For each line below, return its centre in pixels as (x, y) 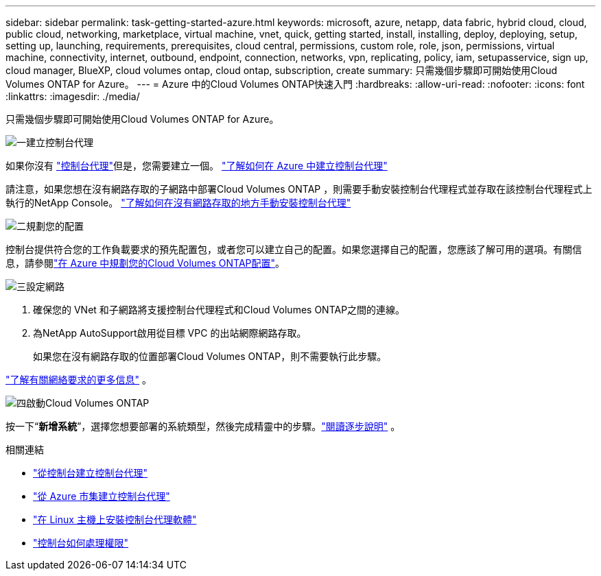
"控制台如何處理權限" (81, 543)
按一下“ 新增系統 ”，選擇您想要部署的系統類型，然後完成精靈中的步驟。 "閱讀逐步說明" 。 (203, 426)
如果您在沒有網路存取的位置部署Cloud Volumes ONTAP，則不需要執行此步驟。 (210, 356)
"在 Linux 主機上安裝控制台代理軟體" (115, 519)
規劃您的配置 (55, 226)
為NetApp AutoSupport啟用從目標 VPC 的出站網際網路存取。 (170, 333)
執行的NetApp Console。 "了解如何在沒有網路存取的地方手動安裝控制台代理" (178, 203)
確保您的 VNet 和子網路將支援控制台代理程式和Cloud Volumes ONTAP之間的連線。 (219, 310)
